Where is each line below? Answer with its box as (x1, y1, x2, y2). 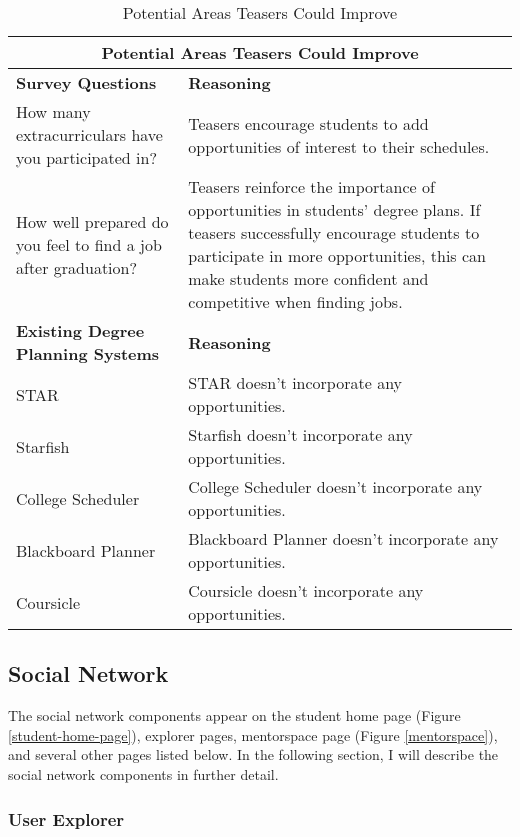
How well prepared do (16, 209, 169, 233)
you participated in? (16, 146, 157, 169)
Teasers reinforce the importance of (188, 175, 435, 198)
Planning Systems (16, 342, 160, 365)
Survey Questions (16, 71, 157, 94)
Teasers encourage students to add (188, 111, 429, 135)
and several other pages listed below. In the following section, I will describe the (8, 744, 499, 765)
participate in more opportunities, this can (188, 244, 486, 267)
